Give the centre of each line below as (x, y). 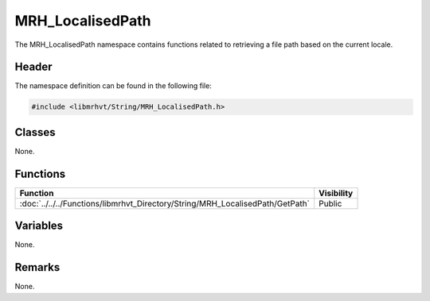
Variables (39, 226)
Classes (35, 132)
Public (330, 203)
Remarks (37, 267)
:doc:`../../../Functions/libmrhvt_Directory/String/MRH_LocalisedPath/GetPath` (164, 203)
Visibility (336, 193)
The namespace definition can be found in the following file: (113, 86)
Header (33, 67)
